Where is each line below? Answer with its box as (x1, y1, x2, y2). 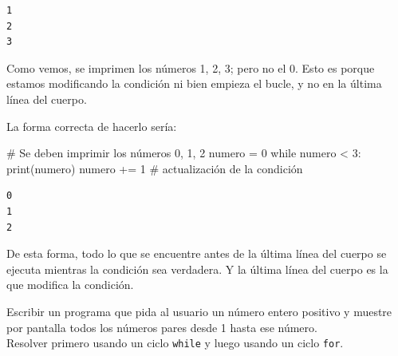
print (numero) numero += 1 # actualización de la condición (6, 160, 303, 176)
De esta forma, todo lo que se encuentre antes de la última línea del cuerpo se (6, 245, 387, 262)
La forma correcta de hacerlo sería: (6, 117, 177, 134)
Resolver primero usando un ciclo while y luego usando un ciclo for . (6, 334, 344, 351)
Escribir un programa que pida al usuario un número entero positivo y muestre (6, 303, 392, 319)
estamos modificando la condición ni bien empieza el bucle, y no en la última (6, 75, 382, 92)
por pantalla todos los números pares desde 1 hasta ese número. (6, 318, 317, 335)
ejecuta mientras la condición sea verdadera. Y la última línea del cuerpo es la (6, 260, 388, 277)
